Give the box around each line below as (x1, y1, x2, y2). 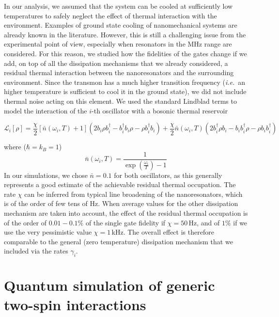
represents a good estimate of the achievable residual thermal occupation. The (4, 179, 236, 190)
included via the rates (4, 246, 68, 256)
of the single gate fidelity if (85, 217, 166, 227)
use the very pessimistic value (4, 227, 92, 237)
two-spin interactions (4, 294, 146, 314)
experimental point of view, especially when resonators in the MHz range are (4, 39, 232, 49)
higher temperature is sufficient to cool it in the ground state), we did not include (4, 86, 247, 96)
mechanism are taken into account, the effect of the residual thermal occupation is (4, 208, 248, 218)
